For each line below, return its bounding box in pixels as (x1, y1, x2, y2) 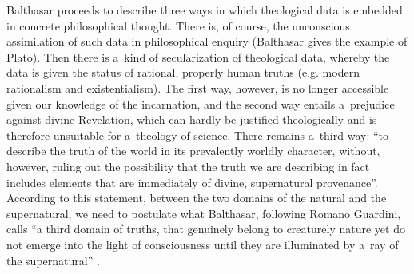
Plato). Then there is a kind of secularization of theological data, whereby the (6, 48, 390, 65)
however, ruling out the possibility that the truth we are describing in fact (6, 157, 370, 174)
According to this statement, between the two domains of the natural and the (6, 189, 387, 206)
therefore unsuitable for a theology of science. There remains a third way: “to (6, 126, 389, 143)
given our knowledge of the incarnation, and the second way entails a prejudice (6, 95, 395, 112)
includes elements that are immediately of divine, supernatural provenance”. (6, 173, 378, 190)
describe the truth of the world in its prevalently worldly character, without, (6, 142, 380, 159)
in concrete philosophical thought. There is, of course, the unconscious (6, 17, 350, 34)
